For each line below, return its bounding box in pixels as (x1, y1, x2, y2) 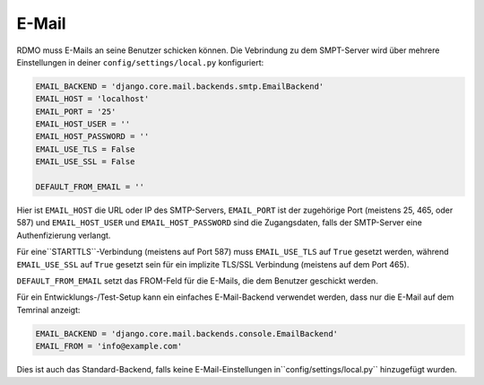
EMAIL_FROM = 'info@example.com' (35, 341, 183, 352)
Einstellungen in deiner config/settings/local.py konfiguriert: (16, 57, 264, 67)
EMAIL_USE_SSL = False (35, 157, 135, 167)
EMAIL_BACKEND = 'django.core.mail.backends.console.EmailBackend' (35, 328, 339, 338)
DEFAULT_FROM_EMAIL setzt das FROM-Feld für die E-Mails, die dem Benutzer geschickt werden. (16, 275, 378, 286)
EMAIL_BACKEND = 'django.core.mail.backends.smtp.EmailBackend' (35, 81, 324, 92)
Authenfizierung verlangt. (16, 230, 111, 241)
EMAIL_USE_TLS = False (35, 144, 135, 154)
